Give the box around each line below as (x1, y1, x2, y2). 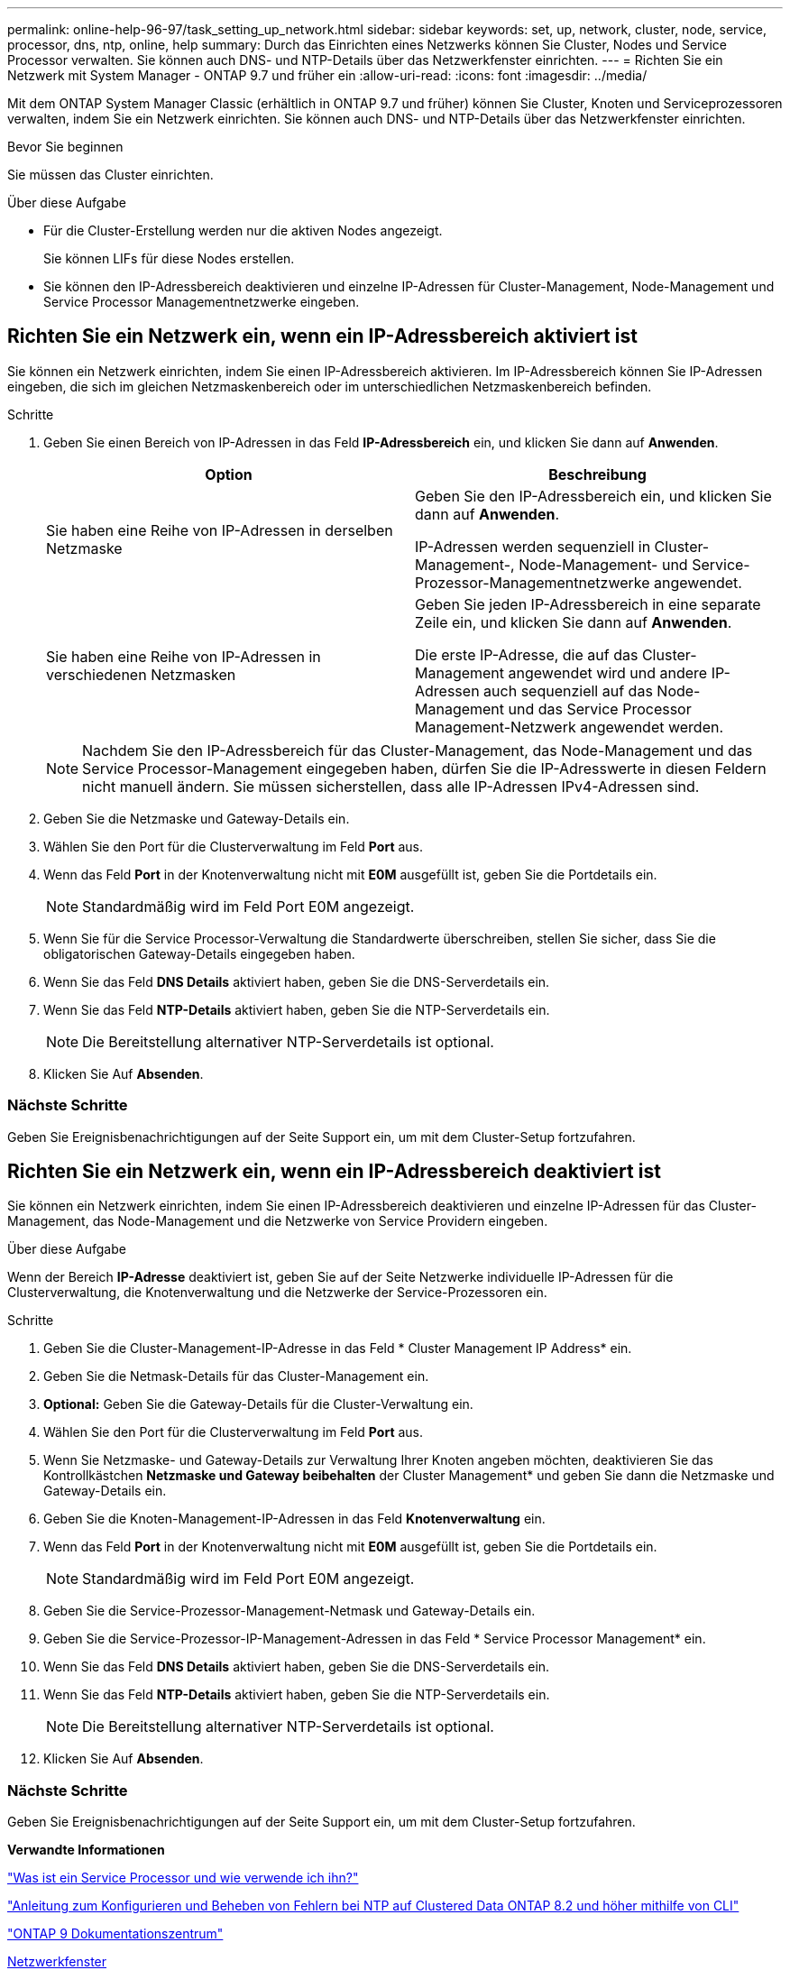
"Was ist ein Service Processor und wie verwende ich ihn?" (7, 1870, 359, 1886)
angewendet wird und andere (508, 663, 708, 682)
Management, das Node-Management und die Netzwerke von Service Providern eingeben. (7, 1213, 548, 1229)
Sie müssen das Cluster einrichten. (7, 167, 214, 182)
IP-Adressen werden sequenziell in (415, 537, 651, 556)
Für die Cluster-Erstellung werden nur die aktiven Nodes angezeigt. (43, 223, 443, 238)
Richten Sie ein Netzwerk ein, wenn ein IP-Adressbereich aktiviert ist (7, 325, 638, 348)
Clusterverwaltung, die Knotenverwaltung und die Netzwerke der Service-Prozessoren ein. (7, 1284, 547, 1301)
